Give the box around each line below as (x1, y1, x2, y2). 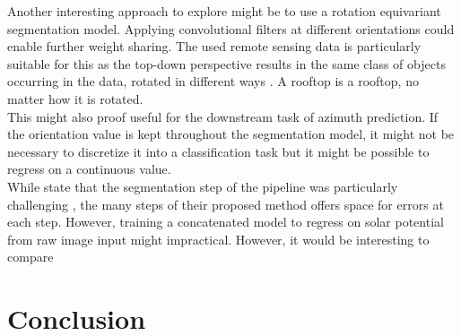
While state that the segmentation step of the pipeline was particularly (7, 177, 398, 195)
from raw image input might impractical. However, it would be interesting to (7, 229, 430, 248)
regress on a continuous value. (7, 159, 171, 178)
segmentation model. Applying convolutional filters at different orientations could (7, 19, 455, 38)
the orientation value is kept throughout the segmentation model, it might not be (7, 125, 455, 143)
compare (7, 247, 54, 266)
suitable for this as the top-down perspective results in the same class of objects (7, 54, 446, 73)
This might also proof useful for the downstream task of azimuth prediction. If (7, 107, 439, 125)
